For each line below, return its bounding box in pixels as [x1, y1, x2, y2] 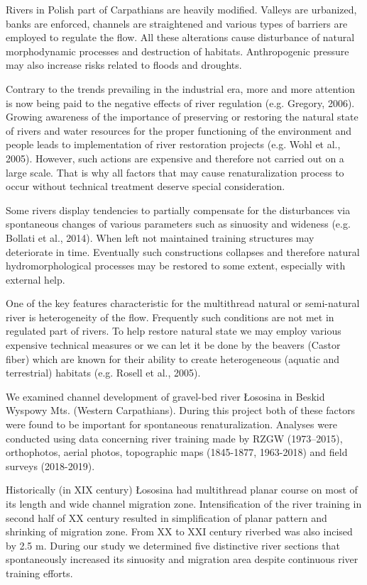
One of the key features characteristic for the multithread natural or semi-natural [6, 296, 360, 311]
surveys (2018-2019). [6, 458, 95, 473]
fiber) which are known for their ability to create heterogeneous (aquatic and [6, 351, 340, 366]
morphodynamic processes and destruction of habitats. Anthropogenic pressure [6, 43, 349, 58]
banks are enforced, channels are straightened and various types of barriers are [6, 16, 348, 30]
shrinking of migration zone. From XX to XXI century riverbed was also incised [6, 524, 353, 539]
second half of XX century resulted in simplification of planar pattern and [6, 510, 327, 525]
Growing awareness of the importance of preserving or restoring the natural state [6, 109, 358, 124]
